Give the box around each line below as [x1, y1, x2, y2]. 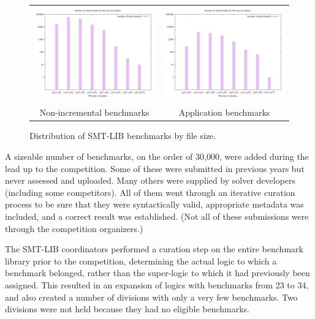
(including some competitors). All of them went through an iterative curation [5, 186, 295, 198]
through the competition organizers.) [5, 222, 143, 235]
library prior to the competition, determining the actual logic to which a [5, 254, 277, 267]
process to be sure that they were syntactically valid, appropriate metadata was [5, 198, 304, 211]
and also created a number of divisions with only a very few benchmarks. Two [5, 290, 298, 303]
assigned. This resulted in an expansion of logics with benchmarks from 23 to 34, [5, 278, 309, 291]
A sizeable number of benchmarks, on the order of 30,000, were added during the [5, 150, 309, 163]
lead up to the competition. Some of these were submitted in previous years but [5, 162, 305, 175]
